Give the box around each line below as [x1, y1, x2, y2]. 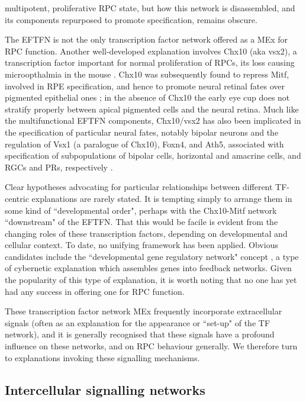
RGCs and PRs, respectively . [5, 160, 113, 173]
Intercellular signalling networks [5, 380, 205, 398]
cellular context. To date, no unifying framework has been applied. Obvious [5, 239, 278, 251]
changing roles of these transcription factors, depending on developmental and [5, 227, 288, 239]
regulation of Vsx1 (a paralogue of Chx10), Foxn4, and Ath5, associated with [5, 137, 284, 150]
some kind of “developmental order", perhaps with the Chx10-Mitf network [5, 204, 277, 216]
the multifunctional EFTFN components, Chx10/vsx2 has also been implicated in [5, 114, 301, 127]
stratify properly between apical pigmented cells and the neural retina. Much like [5, 102, 299, 115]
